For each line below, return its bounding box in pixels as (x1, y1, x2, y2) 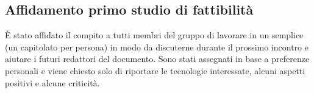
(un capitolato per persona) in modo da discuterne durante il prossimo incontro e (5, 40, 309, 53)
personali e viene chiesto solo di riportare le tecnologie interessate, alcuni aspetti (5, 64, 305, 77)
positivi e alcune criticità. (5, 76, 100, 89)
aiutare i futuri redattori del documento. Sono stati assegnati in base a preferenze (5, 52, 310, 65)
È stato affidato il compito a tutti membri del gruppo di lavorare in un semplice (5, 29, 304, 41)
